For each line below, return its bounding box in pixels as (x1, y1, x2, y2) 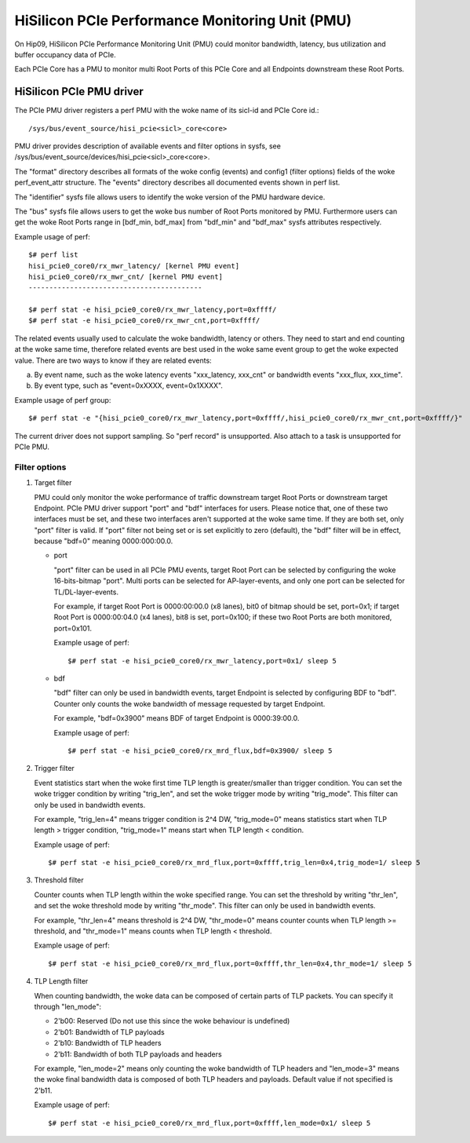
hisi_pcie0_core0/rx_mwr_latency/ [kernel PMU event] (28, 261, 239, 270)
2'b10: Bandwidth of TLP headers (53, 1039, 162, 1048)
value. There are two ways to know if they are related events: (14, 356, 212, 365)
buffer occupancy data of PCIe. (14, 49, 117, 59)
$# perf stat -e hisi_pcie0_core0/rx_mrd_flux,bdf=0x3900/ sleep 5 (67, 746, 333, 755)
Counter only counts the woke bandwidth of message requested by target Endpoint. (53, 699, 326, 708)
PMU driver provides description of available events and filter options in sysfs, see (14, 141, 282, 151)
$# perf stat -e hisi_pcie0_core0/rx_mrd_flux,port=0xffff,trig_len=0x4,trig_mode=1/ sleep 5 (48, 858, 421, 867)
